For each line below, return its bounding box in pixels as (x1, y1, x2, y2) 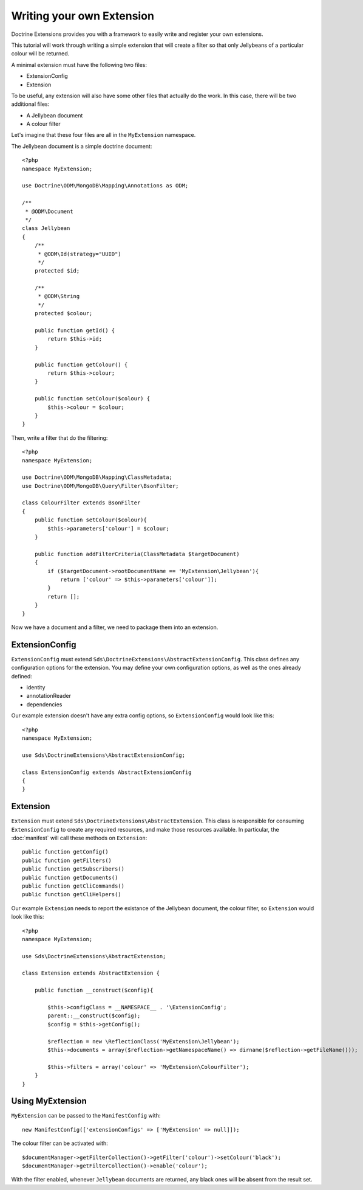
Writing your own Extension (11, 9, 155, 23)
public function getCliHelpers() (22, 891, 121, 898)
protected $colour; (34, 310, 93, 317)
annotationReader (26, 692, 71, 700)
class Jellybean (22, 225, 70, 232)
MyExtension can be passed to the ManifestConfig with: (11, 1112, 161, 1119)
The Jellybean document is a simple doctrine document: (11, 142, 152, 150)
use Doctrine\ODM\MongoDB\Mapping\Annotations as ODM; (22, 183, 189, 189)
